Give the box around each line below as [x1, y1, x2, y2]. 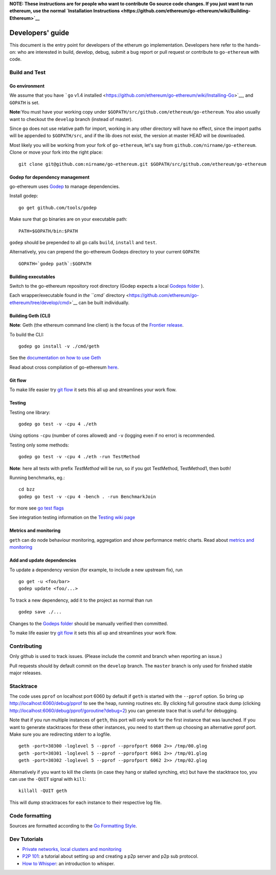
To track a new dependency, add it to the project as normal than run [9, 597, 153, 603]
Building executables [9, 273, 56, 280]
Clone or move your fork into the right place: [9, 149, 103, 156]
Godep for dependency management [9, 174, 89, 180]
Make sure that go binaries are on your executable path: [9, 216, 128, 222]
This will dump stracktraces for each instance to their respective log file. [9, 799, 162, 805]
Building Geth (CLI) [9, 312, 51, 318]
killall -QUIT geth [18, 788, 67, 794]
